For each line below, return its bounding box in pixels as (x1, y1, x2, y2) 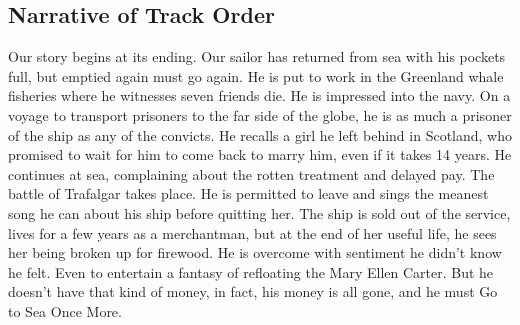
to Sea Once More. (8, 300, 122, 321)
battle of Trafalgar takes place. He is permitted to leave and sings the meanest (8, 183, 489, 204)
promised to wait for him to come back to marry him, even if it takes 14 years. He (8, 144, 512, 165)
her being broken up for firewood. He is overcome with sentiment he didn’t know (8, 242, 502, 263)
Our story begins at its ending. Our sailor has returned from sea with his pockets (8, 46, 506, 67)
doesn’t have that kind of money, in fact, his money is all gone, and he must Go (8, 281, 498, 302)
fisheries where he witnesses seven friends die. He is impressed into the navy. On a (8, 85, 511, 106)
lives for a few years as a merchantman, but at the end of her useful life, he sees (8, 222, 497, 243)
